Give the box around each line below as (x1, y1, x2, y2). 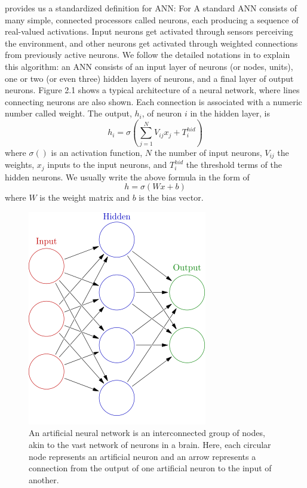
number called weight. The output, (5, 107, 132, 119)
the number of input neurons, (154, 146, 262, 158)
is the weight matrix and (39, 191, 130, 204)
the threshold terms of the (186, 158, 282, 171)
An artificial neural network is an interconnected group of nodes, (29, 426, 265, 439)
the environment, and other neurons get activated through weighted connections (5, 36, 298, 49)
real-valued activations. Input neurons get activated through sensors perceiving (5, 25, 293, 38)
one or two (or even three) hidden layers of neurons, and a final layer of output (5, 72, 294, 84)
